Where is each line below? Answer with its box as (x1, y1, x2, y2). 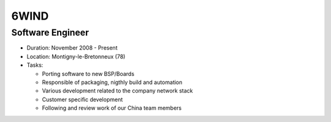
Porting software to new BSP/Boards (42, 70, 135, 77)
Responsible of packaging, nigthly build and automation (42, 78, 183, 86)
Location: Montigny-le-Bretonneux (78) (26, 53, 126, 60)
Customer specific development (42, 96, 123, 103)
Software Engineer (11, 27, 89, 38)
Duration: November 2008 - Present (26, 44, 118, 51)
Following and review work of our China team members (42, 104, 182, 112)
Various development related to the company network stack (42, 87, 193, 94)
